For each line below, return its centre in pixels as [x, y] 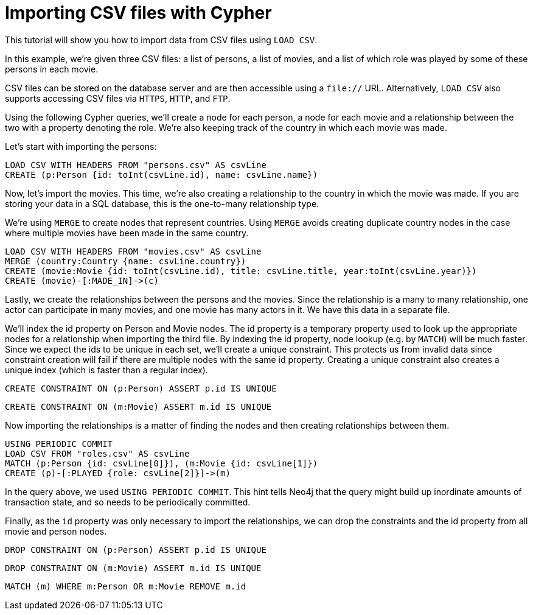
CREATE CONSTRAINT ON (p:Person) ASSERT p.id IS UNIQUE [141, 388]
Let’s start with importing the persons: [81, 146]
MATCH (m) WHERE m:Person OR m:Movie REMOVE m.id [126, 586]
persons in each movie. [52, 69]
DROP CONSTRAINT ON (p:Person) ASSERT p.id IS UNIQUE [136, 550]
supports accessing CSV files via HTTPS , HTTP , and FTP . [118, 98]
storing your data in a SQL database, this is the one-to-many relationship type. [162, 203]
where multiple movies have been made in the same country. [127, 233]
